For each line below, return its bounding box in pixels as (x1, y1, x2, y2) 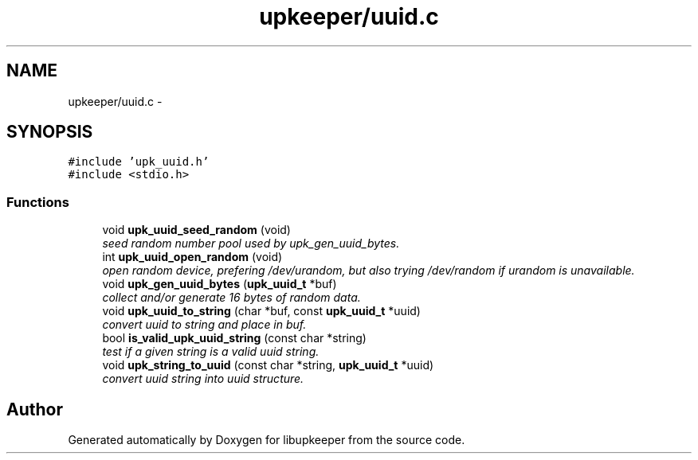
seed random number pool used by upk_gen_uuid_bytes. (102, 236, 400, 251)
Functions (6, 193, 69, 210)
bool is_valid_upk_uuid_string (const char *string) (102, 331, 367, 345)
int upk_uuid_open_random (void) (102, 250, 283, 264)
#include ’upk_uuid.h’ (68, 155, 210, 169)
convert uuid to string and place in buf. (102, 318, 307, 332)
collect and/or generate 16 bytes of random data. (102, 290, 361, 305)
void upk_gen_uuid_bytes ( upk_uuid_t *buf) (102, 277, 337, 291)
